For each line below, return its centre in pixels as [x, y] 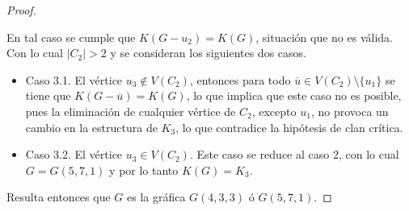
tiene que [48, 95]
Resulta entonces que [59, 197]
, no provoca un [350, 111]
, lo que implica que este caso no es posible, [294, 95]
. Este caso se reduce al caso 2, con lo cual [294, 154]
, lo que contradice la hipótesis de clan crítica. [289, 127]
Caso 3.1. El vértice [74, 79]
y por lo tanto [144, 170]
